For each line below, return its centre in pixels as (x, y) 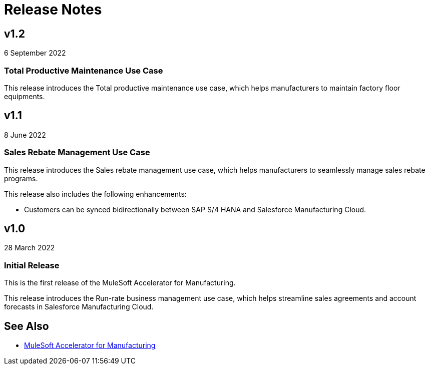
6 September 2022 (35, 53)
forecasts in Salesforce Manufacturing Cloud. (79, 307)
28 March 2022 (30, 248)
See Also (27, 326)
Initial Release (32, 265)
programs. (21, 178)
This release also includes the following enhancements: (95, 194)
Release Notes (53, 10)
